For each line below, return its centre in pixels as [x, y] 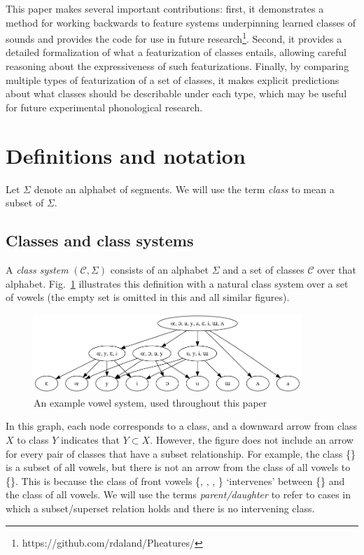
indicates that [90, 440]
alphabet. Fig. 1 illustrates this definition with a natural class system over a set [177, 283]
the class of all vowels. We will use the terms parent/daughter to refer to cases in [178, 494]
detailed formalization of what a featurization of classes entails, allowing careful [176, 52]
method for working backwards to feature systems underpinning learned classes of [181, 22]
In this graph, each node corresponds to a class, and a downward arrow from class [182, 426]
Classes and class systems [100, 240]
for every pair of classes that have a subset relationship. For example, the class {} [181, 453]
